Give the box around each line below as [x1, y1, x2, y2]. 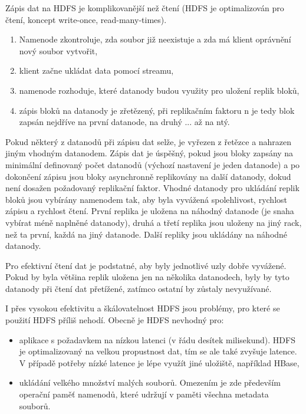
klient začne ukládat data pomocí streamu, [19, 64, 174, 77]
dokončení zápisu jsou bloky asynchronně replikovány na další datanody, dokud [5, 170, 291, 182]
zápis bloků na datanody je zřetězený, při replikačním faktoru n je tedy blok [19, 104, 295, 116]
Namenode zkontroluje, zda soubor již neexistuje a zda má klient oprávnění [19, 33, 291, 45]
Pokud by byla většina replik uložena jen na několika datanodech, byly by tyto [5, 271, 289, 283]
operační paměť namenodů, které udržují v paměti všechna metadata [19, 388, 269, 400]
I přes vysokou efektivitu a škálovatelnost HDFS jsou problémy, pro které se [5, 302, 280, 314]
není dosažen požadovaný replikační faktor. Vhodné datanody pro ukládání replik [5, 182, 300, 194]
